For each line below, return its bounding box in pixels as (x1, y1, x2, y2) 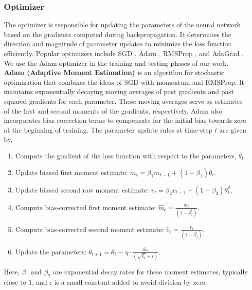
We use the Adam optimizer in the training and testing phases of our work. (4, 58, 229, 68)
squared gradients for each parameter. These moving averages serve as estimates (4, 96, 243, 106)
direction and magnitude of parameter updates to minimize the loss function (4, 39, 232, 49)
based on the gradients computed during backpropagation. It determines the (4, 29, 232, 39)
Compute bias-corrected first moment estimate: (15, 202, 156, 212)
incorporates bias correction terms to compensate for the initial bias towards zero (4, 115, 247, 125)
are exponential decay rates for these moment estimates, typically (53, 266, 248, 276)
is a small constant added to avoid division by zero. (54, 276, 207, 287)
